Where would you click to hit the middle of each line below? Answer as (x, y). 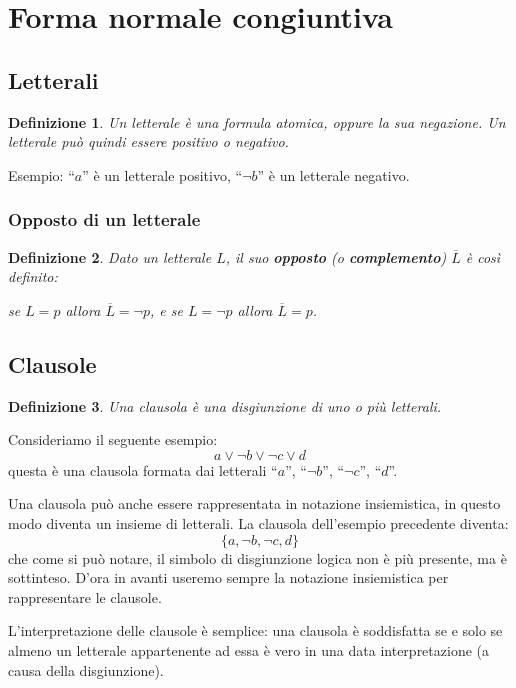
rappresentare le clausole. (85, 596)
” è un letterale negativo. (333, 174)
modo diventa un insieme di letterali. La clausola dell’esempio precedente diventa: (258, 522)
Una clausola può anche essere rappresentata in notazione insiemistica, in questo (254, 503)
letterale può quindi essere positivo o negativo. (148, 141)
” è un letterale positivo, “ (162, 174)
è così (483, 256)
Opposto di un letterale (104, 219)
